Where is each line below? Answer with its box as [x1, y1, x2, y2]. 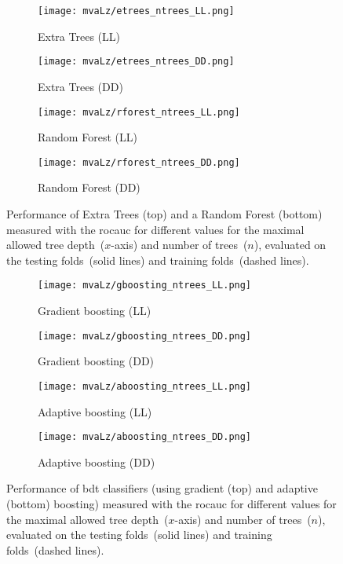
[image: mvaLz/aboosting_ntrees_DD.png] [38, 431, 252, 443]
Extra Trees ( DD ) [38, 78, 123, 94]
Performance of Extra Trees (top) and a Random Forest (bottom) [6, 206, 323, 222]
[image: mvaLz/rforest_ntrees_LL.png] [38, 106, 240, 118]
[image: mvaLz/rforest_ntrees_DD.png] [38, 156, 240, 168]
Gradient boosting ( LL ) [38, 302, 151, 319]
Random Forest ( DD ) [38, 179, 140, 196]
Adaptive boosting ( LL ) [38, 403, 152, 419]
